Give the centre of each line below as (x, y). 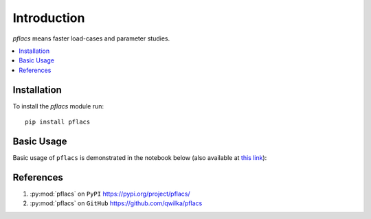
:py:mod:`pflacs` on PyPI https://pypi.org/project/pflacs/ (110, 194)
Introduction (49, 18)
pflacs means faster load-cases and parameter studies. (91, 38)
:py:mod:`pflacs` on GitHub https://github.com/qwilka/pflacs (116, 203)
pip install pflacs (58, 122)
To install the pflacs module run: (58, 106)
